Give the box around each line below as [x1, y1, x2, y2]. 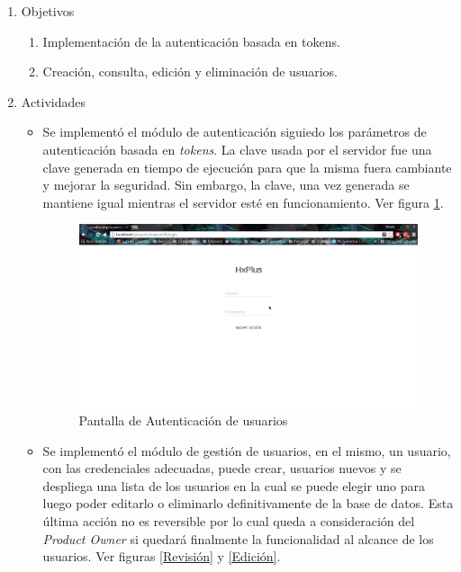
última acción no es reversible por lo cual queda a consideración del [42, 511, 415, 530]
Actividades [21, 92, 86, 111]
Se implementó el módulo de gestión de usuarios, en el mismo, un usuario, [42, 441, 451, 460]
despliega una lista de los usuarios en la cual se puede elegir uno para [42, 476, 426, 495]
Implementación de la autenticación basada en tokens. [42, 31, 340, 50]
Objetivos [21, 2, 75, 20]
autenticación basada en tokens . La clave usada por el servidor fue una [42, 139, 432, 158]
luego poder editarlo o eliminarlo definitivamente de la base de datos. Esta [42, 494, 454, 513]
